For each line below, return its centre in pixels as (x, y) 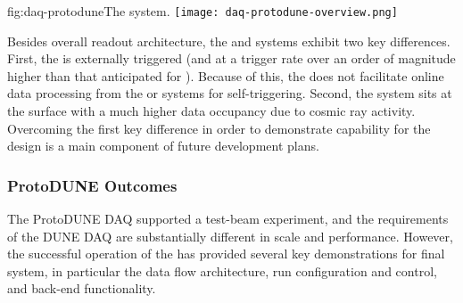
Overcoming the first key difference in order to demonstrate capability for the (219, 128)
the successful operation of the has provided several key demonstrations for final (226, 254)
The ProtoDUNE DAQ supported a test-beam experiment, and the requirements (228, 219)
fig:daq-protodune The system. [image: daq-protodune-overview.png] (203, 11)
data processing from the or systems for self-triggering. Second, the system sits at (230, 93)
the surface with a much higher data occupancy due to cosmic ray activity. (211, 111)
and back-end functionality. (82, 288)
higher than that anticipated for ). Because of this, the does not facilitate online (226, 75)
